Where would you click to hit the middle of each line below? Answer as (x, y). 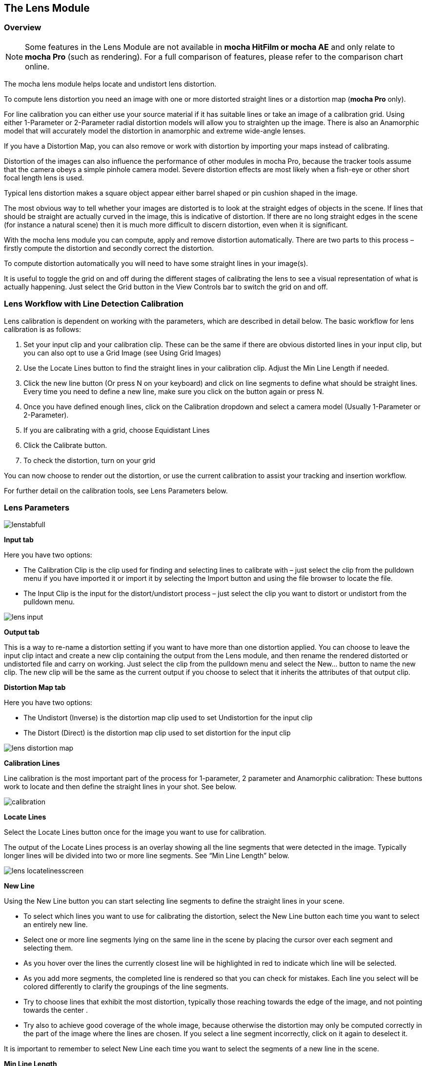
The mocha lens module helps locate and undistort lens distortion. (110, 84)
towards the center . (56, 1010)
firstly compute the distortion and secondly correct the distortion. (109, 248)
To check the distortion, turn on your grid (90, 460)
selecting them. (48, 948)
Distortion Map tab (35, 688)
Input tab (19, 540)
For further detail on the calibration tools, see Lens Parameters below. (116, 490)
